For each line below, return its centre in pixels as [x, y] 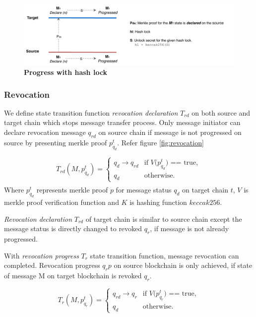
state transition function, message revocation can [164, 255]
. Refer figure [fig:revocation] [160, 142]
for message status [144, 190]
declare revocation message [45, 132]
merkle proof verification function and [62, 202]
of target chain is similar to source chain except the [164, 219]
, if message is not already [190, 228]
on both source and [221, 112]
